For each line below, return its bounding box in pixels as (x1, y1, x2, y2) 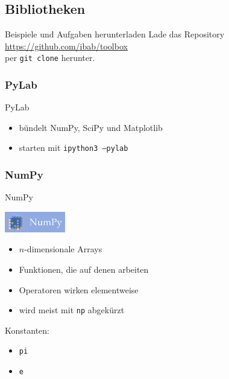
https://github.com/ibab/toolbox (5, 39, 128, 52)
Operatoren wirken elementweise (19, 283, 139, 296)
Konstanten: (5, 323, 49, 336)
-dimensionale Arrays (24, 243, 102, 255)
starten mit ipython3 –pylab (19, 141, 128, 154)
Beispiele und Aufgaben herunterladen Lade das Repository (5, 28, 225, 40)
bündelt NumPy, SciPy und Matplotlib (19, 121, 163, 133)
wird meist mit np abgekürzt (19, 304, 125, 316)
